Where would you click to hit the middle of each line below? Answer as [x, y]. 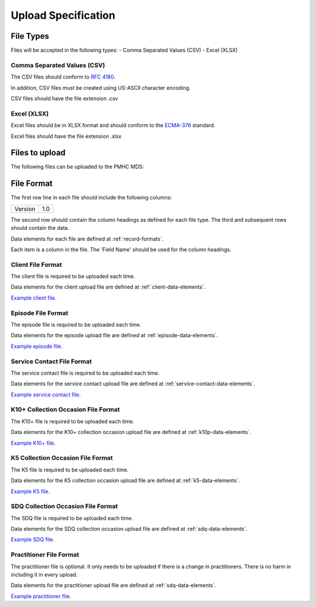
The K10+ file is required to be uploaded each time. [73, 421]
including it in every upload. [44, 574]
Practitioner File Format [45, 555]
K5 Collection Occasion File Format [62, 458]
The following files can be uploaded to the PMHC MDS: [78, 167]
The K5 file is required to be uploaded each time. [70, 470]
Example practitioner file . [41, 596]
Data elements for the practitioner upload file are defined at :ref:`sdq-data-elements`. [114, 585]
